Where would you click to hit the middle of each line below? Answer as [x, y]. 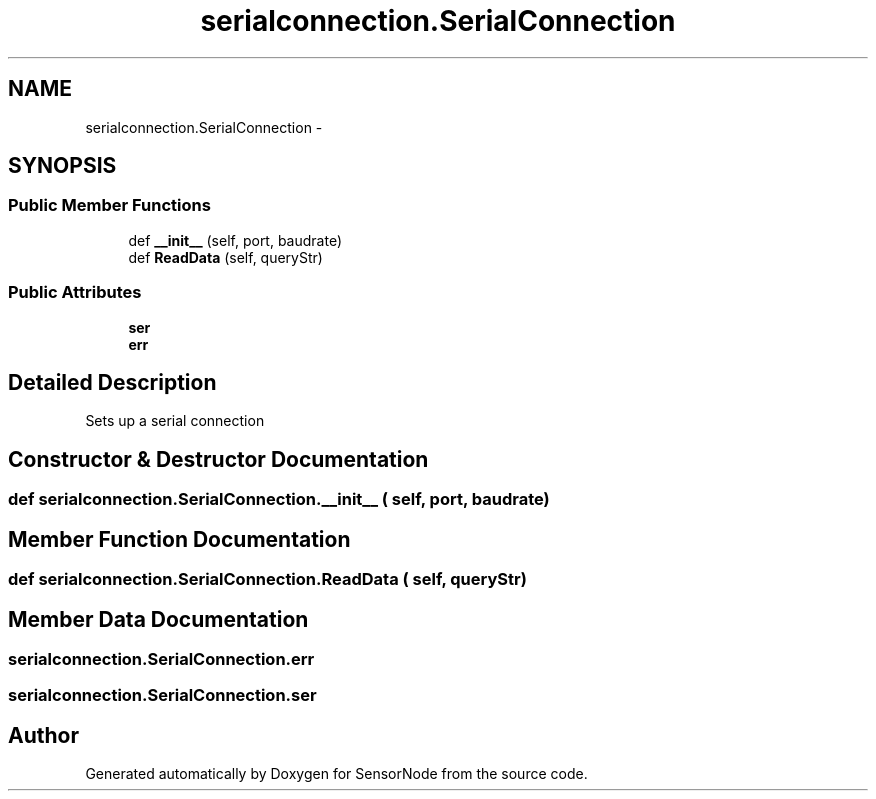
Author [43, 735]
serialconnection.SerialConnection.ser [162, 695]
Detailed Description [112, 382]
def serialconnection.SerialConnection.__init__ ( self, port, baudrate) [279, 499]
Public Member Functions [109, 205]
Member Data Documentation [158, 619]
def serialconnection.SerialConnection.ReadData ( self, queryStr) [267, 579]
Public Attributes [75, 292]
